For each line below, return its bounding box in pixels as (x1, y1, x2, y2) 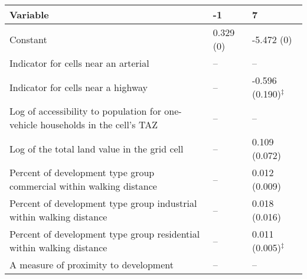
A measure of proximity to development (9, 258, 174, 271)
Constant (9, 32, 47, 46)
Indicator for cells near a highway (9, 80, 148, 94)
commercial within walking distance (9, 179, 157, 193)
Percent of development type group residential (9, 227, 200, 241)
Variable (9, 8, 49, 21)
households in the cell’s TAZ (40, 118, 158, 131)
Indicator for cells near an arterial (9, 56, 149, 70)
